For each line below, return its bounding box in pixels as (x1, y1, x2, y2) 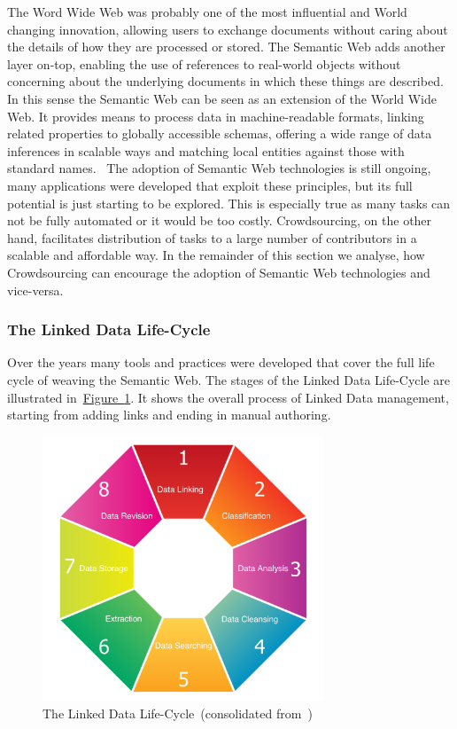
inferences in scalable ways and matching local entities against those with (7, 141, 405, 160)
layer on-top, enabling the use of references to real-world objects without (7, 54, 401, 73)
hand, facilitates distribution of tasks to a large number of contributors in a (7, 228, 417, 247)
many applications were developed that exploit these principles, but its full (7, 176, 413, 194)
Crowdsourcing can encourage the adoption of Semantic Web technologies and (7, 263, 430, 281)
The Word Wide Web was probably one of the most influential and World (7, 3, 407, 20)
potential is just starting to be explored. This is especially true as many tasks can (7, 193, 451, 212)
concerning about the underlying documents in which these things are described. (7, 72, 444, 90)
